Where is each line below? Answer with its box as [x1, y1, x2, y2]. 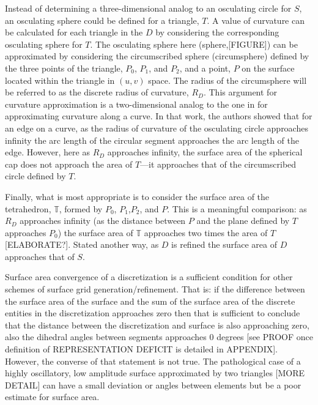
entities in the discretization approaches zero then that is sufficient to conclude [5, 307, 300, 319]
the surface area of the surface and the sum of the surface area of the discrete [5, 294, 295, 307]
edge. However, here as [5, 146, 90, 158]
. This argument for [203, 86, 277, 98]
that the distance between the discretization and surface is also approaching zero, [5, 318, 309, 331]
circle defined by [5, 169, 66, 182]
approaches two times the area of [144, 226, 268, 239]
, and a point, [179, 61, 231, 74]
